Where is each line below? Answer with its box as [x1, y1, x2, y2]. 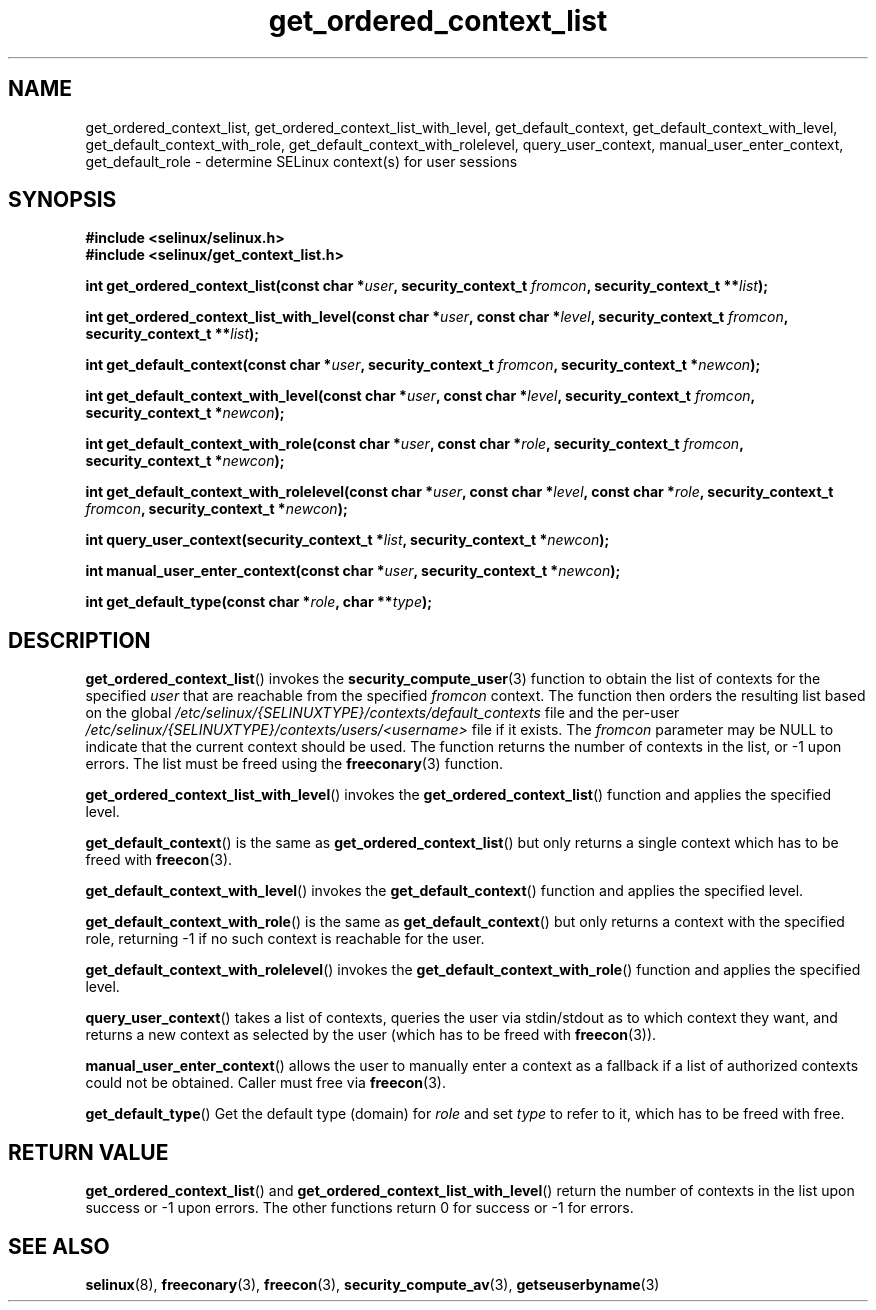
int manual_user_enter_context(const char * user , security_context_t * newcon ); [85, 562, 621, 580]
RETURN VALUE [8, 1139, 169, 1165]
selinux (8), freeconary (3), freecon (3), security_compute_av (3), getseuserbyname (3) [85, 1275, 660, 1293]
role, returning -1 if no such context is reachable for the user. [85, 930, 485, 948]
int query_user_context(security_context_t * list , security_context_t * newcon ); [85, 531, 610, 549]
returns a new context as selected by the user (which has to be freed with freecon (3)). [85, 1026, 657, 1044]
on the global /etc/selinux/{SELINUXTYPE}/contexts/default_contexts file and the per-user [85, 704, 680, 722]
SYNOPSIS [8, 187, 117, 213]
